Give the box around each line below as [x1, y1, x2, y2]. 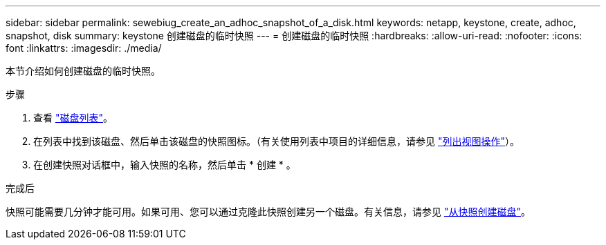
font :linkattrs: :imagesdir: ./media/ [6, 42, 162, 54]
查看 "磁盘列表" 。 [33, 112, 113, 124]
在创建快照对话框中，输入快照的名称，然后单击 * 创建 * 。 [33, 159, 296, 170]
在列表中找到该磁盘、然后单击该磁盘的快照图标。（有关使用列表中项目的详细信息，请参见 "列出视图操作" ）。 [33, 135, 520, 147]
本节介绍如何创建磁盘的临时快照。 [6, 65, 160, 77]
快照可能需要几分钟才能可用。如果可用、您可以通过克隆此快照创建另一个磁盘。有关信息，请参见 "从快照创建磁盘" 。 [6, 206, 531, 217]
